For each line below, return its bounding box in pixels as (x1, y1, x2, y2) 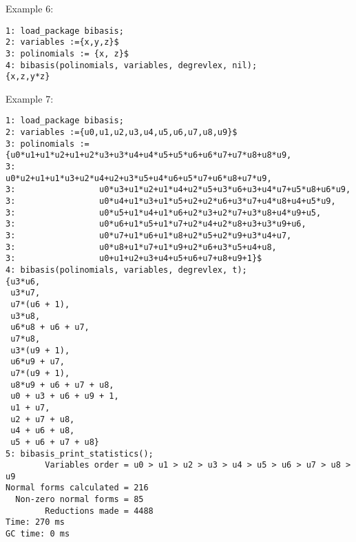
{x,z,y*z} (6, 72, 50, 82)
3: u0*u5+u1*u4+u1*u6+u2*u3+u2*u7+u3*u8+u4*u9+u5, (6, 207, 322, 218)
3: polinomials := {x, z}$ (6, 48, 129, 59)
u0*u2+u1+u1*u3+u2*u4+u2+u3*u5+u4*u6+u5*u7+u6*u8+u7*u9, (6, 173, 272, 183)
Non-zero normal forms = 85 (15, 494, 144, 505)
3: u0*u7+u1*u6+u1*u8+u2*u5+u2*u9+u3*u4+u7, (6, 231, 292, 241)
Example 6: (6, 1, 54, 15)
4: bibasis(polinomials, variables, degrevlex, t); (6, 265, 247, 275)
